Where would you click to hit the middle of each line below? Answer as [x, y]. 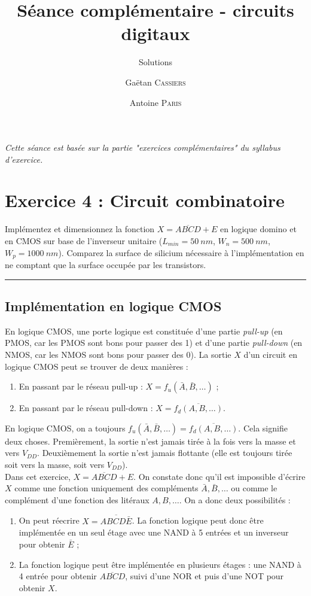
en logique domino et [258, 229]
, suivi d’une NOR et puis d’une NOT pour [205, 576]
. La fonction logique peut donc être [198, 520]
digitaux [155, 33]
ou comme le [254, 488]
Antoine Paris [155, 102]
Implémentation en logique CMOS [113, 306]
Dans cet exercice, [38, 476]
